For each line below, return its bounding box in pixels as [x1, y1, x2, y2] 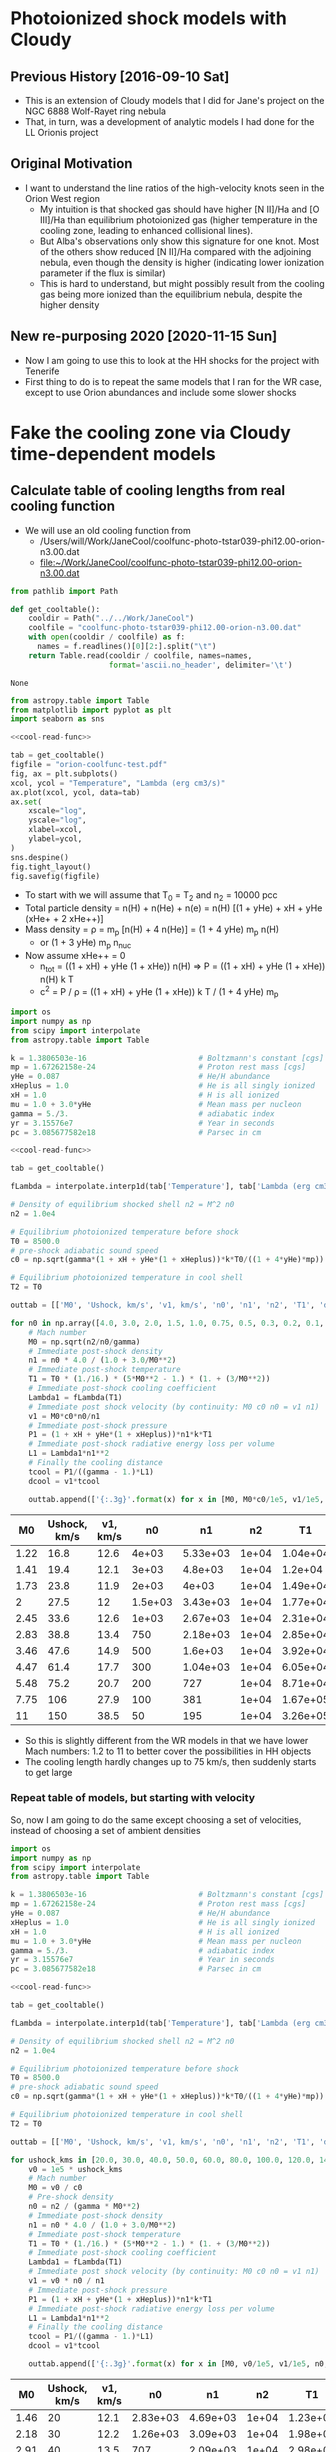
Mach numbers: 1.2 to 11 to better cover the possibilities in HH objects [24, 1745, 312, 1757]
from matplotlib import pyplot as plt [10, 705, 172, 715]
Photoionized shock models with [10, 7, 287, 30]
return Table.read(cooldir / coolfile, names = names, [28, 650, 253, 661]
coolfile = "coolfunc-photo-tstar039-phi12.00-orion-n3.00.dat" [28, 623, 302, 633]
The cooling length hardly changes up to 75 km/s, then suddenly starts [24, 1755, 317, 1767]
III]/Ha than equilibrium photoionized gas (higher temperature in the [39, 213, 318, 226]
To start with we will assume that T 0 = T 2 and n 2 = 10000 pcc [24, 889, 278, 904]
